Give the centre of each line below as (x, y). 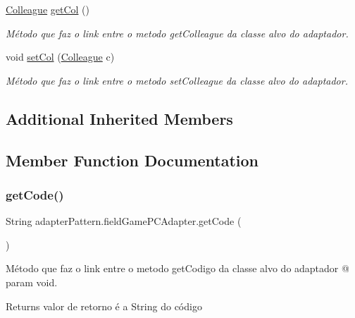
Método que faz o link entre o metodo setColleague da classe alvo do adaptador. (177, 80)
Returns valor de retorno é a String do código (104, 306)
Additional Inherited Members (119, 118)
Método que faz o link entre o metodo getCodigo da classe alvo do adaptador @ (177, 268)
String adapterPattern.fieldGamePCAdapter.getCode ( (124, 221)
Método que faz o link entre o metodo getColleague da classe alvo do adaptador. (177, 33)
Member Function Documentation (132, 160)
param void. (32, 282)
